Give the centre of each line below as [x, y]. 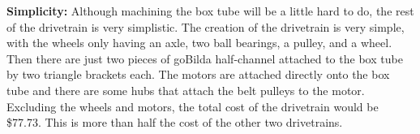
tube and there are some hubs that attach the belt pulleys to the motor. [186, 90]
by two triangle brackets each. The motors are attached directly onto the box [198, 74]
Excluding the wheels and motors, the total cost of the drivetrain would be [193, 106]
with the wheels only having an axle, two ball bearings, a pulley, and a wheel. [199, 43]
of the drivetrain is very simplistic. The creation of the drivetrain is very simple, [206, 26]
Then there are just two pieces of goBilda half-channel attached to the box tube [205, 58]
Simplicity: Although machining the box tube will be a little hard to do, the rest [210, 11]
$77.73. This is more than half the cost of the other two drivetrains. [175, 122]
